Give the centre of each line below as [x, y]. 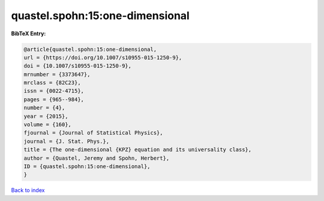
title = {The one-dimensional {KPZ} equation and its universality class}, [138, 150]
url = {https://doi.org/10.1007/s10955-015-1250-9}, [103, 57]
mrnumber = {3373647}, [57, 74]
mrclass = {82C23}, [52, 83]
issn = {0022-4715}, [54, 91]
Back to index [28, 190]
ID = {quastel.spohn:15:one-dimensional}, [87, 167]
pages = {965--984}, [54, 99]
